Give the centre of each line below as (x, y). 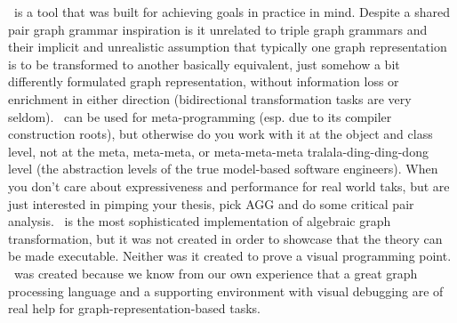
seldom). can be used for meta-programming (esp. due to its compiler (200, 116)
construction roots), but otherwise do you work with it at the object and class (220, 134)
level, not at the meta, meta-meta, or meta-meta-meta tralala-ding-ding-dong (218, 151)
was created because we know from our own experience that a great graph (216, 273)
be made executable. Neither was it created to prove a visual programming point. (230, 256)
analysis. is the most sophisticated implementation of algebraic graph (200, 221)
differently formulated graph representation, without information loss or (204, 81)
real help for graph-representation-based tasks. (135, 308)
